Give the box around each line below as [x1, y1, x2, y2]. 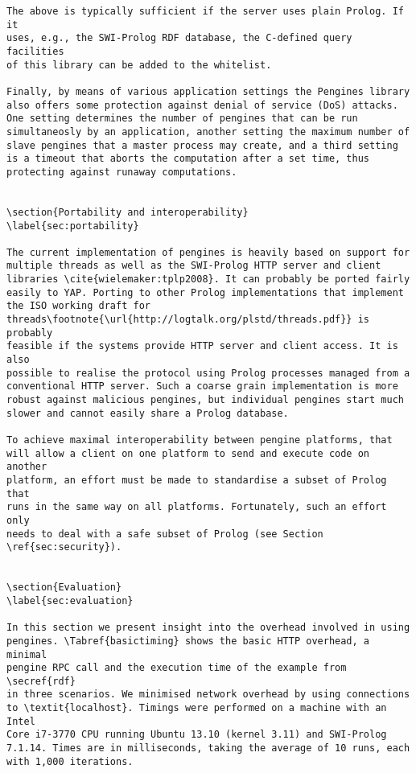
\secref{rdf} [6, 675, 76, 687]
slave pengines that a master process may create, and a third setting [6, 139, 398, 151]
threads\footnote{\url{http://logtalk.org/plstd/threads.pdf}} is [6, 314, 370, 326]
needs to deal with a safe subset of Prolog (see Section [6, 528, 323, 540]
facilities [6, 45, 64, 57]
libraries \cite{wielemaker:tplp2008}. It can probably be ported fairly [6, 273, 410, 286]
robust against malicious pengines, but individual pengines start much [6, 394, 404, 406]
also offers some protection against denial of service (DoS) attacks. [6, 99, 398, 111]
